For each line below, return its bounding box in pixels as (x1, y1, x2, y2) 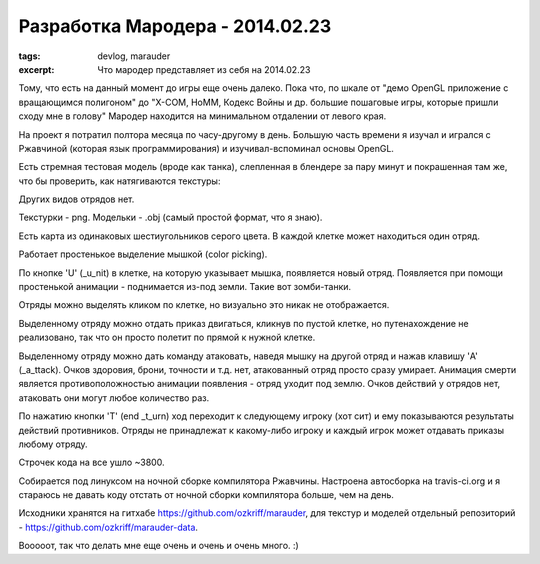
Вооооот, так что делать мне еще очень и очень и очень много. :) (18, 540, 299, 552)
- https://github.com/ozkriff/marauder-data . (18, 521, 199, 533)
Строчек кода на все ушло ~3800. (18, 456, 165, 469)
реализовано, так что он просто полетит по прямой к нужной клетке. (18, 331, 316, 344)
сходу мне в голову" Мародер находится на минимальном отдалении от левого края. (18, 110, 387, 122)
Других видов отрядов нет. (18, 193, 135, 205)
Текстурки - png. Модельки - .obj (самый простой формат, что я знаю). (18, 211, 323, 224)
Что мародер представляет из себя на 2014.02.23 (97, 63, 311, 75)
